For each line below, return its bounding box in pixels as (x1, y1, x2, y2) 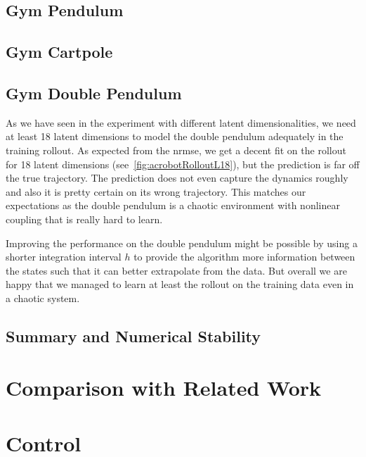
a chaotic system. (6, 290, 80, 305)
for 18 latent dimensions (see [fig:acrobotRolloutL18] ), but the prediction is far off (6, 156, 360, 171)
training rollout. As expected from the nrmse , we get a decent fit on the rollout (6, 142, 346, 157)
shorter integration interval (6, 249, 122, 264)
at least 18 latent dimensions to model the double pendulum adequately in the (6, 129, 344, 144)
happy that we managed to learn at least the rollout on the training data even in (6, 277, 354, 292)
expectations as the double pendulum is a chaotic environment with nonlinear (6, 198, 340, 213)
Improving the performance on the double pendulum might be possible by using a (6, 235, 358, 250)
